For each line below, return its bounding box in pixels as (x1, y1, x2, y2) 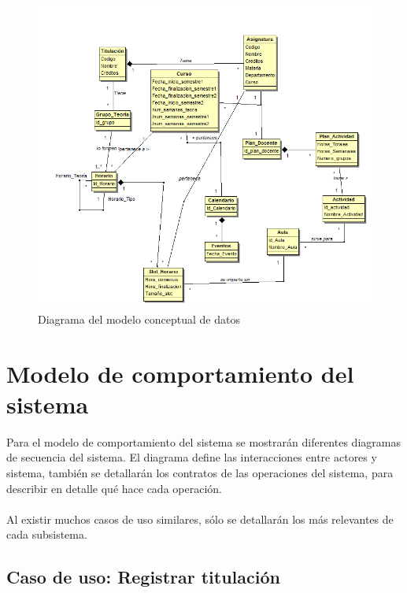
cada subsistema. (6, 526, 87, 543)
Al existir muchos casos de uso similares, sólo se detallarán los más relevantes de (6, 510, 394, 527)
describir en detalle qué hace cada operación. (6, 480, 222, 496)
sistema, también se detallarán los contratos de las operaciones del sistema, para (6, 465, 394, 481)
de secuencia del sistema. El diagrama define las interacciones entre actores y (6, 449, 377, 465)
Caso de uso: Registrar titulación (6, 565, 280, 589)
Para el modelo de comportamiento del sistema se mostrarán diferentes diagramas (6, 433, 401, 450)
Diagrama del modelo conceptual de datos (38, 310, 240, 327)
